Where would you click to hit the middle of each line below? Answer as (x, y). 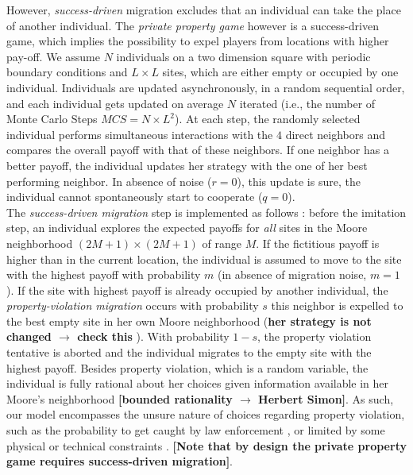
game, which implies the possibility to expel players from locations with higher (198, 41)
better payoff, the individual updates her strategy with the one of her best (187, 165)
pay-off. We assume (53, 56)
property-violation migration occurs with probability (133, 305)
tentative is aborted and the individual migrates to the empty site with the (189, 352)
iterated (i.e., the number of (307, 103)
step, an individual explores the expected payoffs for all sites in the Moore (187, 228)
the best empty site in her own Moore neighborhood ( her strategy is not (189, 321)
